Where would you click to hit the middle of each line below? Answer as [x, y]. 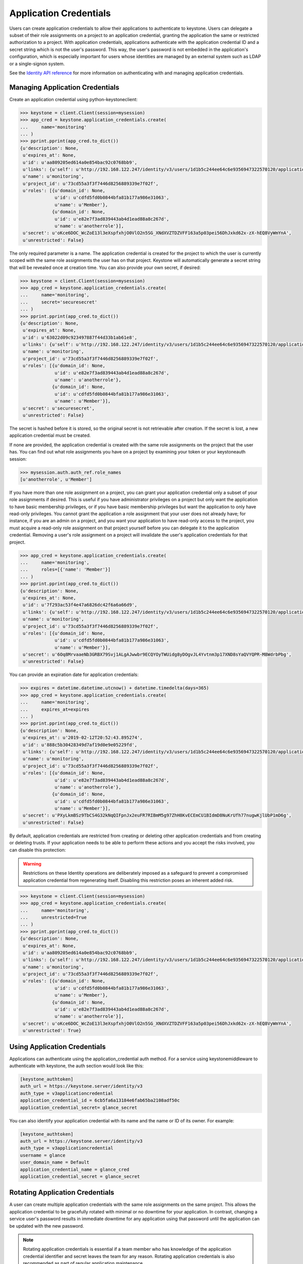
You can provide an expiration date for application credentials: [74, 674]
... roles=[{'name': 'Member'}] [65, 570]
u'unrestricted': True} [52, 1031]
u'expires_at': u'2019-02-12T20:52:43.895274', [83, 738]
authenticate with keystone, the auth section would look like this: [77, 1066]
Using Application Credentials [58, 1047]
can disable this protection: [38, 850]
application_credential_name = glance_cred [75, 1169]
